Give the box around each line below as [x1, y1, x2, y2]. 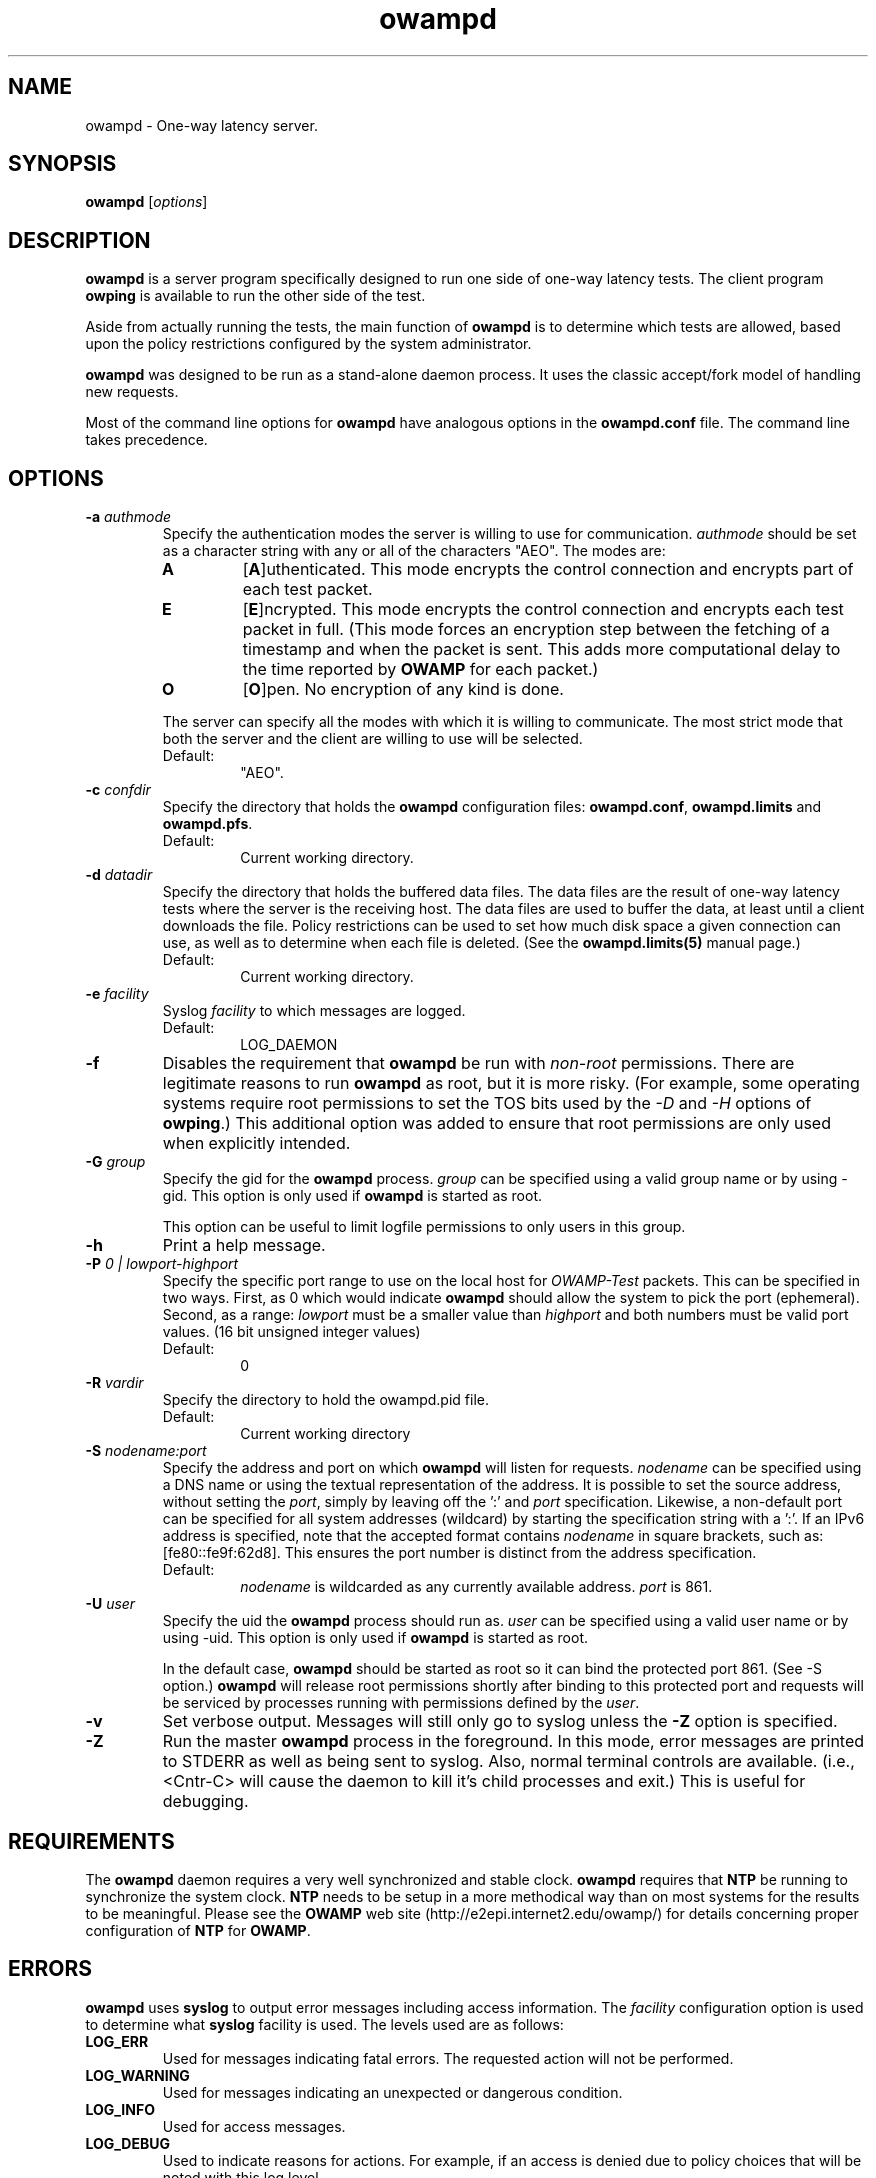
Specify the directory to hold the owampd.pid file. [162, 1391, 489, 1409]
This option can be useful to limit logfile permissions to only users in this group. [162, 1218, 686, 1236]
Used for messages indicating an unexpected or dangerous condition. [162, 2083, 623, 2101]
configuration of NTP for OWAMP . [85, 1921, 311, 1939]
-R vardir [85, 1374, 144, 1392]
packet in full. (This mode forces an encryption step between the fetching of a [242, 619, 830, 640]
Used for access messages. [162, 2117, 346, 2135]
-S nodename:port [85, 1442, 207, 1460]
